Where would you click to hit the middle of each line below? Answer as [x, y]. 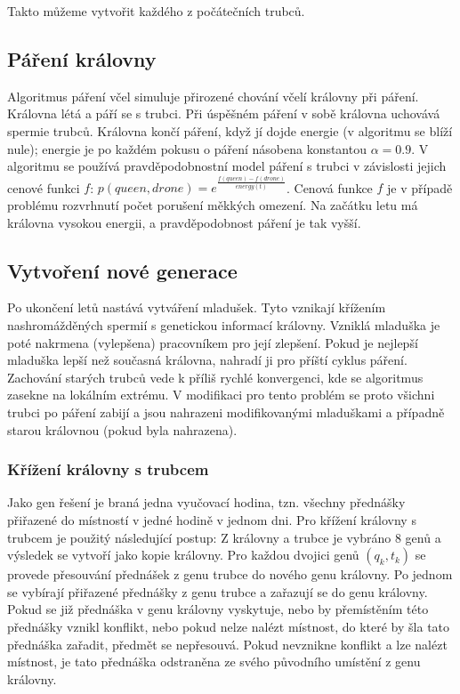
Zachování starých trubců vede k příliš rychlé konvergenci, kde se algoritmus [215, 377]
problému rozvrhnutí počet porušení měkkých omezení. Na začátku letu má [213, 205]
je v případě [420, 187]
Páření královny [82, 58]
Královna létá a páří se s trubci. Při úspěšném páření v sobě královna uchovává [224, 113]
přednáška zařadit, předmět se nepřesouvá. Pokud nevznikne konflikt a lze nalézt [227, 644]
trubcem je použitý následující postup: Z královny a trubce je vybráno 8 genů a [224, 537]
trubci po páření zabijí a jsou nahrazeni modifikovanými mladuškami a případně [226, 412]
